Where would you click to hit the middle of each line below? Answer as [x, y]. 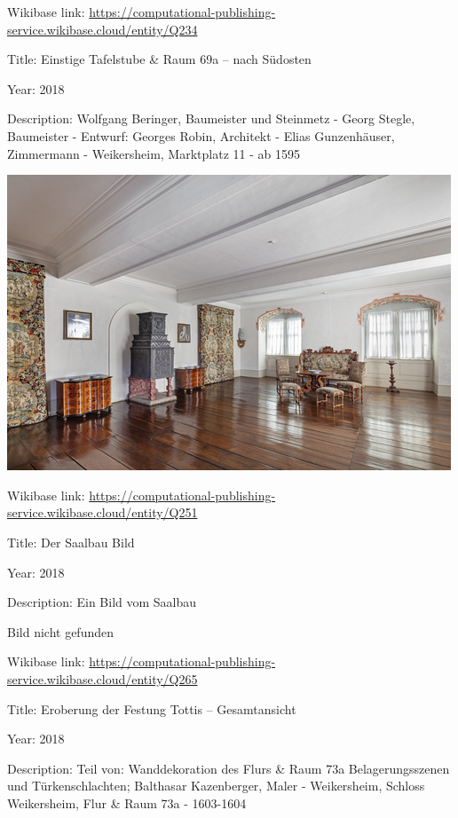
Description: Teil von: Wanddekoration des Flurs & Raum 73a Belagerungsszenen [229, 768]
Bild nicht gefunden [60, 631]
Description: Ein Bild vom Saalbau [102, 602]
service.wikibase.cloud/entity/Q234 [103, 29]
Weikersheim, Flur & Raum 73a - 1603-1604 [127, 802]
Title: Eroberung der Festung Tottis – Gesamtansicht [152, 708]
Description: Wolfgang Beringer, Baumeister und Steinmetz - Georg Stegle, [211, 118]
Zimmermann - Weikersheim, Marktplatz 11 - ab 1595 [154, 153]
